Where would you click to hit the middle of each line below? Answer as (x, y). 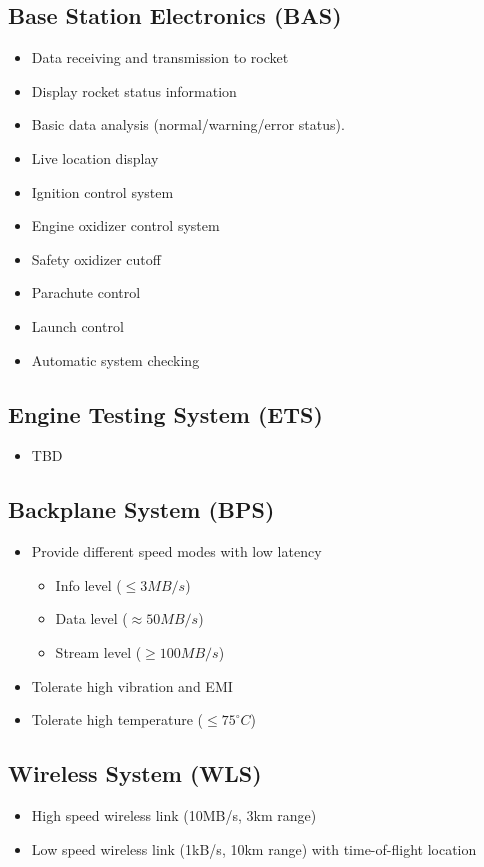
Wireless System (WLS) (135, 773)
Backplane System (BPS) (141, 509)
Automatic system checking (115, 359)
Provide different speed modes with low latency (176, 551)
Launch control (77, 325)
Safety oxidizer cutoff (96, 258)
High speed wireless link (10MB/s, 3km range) (174, 814)
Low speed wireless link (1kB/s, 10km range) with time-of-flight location (254, 848)
